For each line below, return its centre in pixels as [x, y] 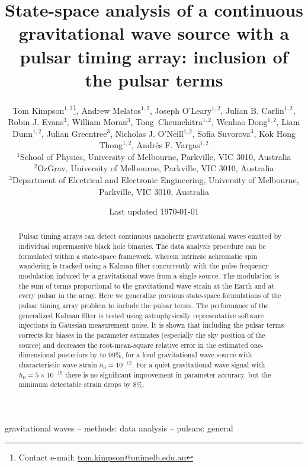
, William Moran [97, 121]
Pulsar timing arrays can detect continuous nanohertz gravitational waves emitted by [150, 236]
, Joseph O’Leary [181, 110]
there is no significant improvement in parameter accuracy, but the [168, 374]
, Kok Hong [275, 133]
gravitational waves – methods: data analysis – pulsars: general [119, 428]
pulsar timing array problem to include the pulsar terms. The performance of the [144, 306]
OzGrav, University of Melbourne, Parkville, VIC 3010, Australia [156, 168]
